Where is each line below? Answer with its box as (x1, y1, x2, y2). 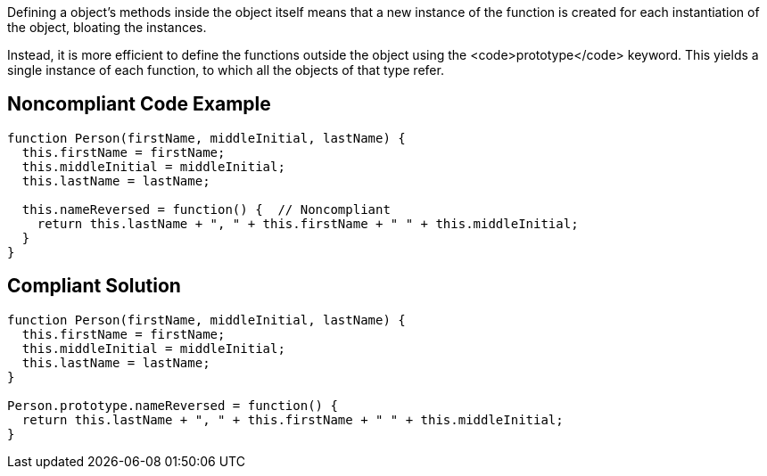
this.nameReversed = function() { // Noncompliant (21, 201, 391, 217)
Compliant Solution (7, 275, 181, 298)
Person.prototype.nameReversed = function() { (7, 398, 338, 413)
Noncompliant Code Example (7, 93, 271, 116)
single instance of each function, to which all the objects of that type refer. (7, 62, 444, 78)
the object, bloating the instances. (7, 20, 207, 35)
